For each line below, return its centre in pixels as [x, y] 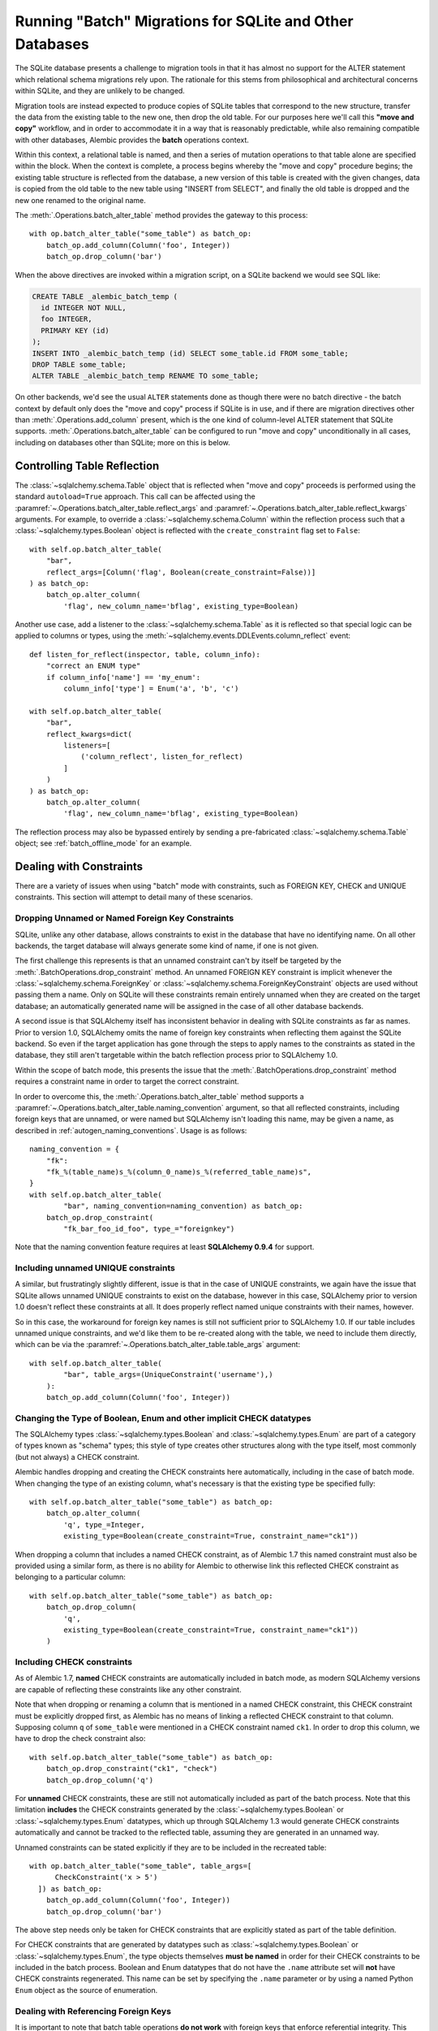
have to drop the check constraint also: [80, 1739]
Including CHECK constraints [74, 1662]
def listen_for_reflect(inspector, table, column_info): [145, 654]
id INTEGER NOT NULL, [84, 307]
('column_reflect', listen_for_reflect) [162, 757]
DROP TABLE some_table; [79, 364]
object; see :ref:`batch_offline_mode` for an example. [103, 843]
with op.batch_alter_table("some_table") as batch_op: [141, 234]
